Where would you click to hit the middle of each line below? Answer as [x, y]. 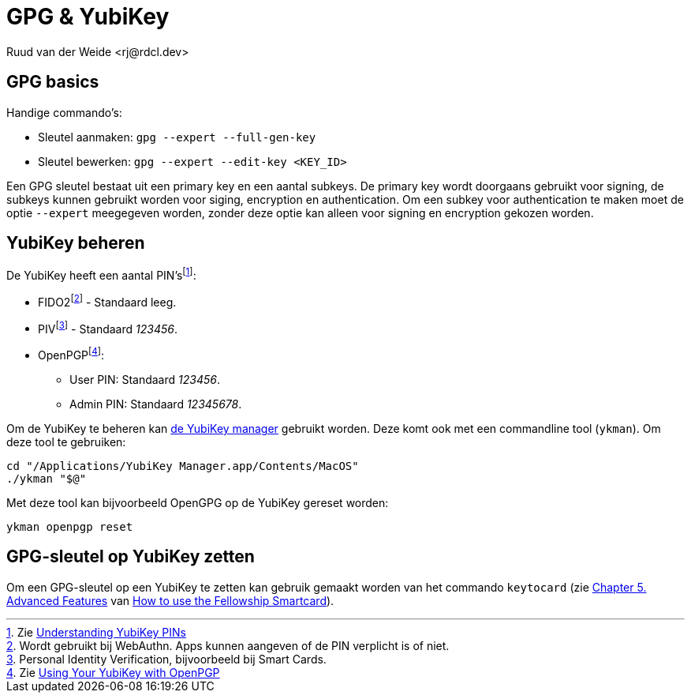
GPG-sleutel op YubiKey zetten [131, 557]
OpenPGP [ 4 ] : [71, 354]
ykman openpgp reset [70, 527]
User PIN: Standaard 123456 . [145, 380]
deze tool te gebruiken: [66, 442]
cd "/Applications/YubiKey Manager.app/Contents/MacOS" [183, 466]
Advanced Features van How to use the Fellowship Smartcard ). [170, 600]
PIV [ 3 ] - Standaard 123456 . [108, 327]
